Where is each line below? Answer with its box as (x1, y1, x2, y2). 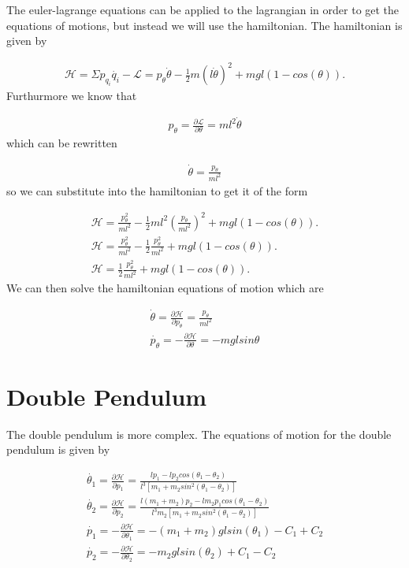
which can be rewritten (6, 134, 117, 150)
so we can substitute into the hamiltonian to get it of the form (6, 182, 308, 199)
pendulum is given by (6, 441, 110, 458)
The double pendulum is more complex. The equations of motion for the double (6, 425, 392, 442)
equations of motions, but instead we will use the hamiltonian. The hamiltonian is (6, 17, 403, 33)
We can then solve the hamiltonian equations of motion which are (6, 280, 324, 296)
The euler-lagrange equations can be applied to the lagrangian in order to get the (6, 2, 400, 17)
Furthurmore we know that (6, 87, 137, 104)
